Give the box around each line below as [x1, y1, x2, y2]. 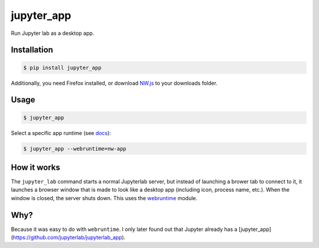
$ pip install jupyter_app [23, 64, 102, 71]
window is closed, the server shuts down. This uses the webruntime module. [11, 194, 198, 201]
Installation [11, 45, 53, 55]
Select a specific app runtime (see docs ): [11, 129, 112, 136]
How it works [11, 162, 60, 172]
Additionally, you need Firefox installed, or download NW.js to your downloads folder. [11, 79, 218, 86]
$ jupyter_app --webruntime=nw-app [23, 145, 126, 152]
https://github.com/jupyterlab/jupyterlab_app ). [12, 234, 126, 241]
